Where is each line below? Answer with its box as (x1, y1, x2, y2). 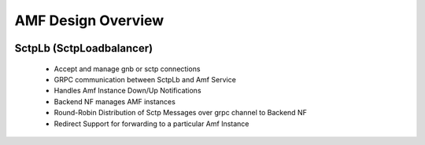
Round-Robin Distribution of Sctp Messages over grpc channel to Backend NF (54, 108, 307, 118)
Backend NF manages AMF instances (54, 96, 176, 106)
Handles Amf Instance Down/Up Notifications (54, 86, 201, 96)
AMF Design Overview (14, 12, 164, 29)
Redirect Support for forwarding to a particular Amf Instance (54, 118, 249, 129)
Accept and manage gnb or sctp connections (54, 63, 201, 74)
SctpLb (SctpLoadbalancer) (14, 42, 153, 55)
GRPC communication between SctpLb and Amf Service (54, 74, 236, 84)
